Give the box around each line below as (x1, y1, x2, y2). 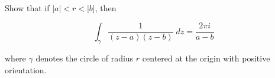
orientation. (5, 63, 47, 76)
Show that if (5, 2, 50, 14)
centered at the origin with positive (142, 52, 270, 64)
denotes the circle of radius (35, 52, 134, 64)
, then (95, 2, 117, 14)
